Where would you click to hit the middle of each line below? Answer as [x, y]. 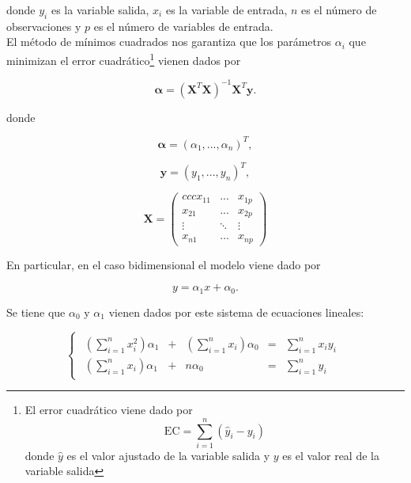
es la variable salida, [100, 10]
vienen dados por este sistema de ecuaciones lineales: [236, 312]
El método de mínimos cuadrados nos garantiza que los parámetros [169, 42]
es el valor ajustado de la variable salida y [168, 455]
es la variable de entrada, [226, 10]
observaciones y [44, 26]
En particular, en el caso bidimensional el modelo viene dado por [164, 264]
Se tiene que [36, 312]
